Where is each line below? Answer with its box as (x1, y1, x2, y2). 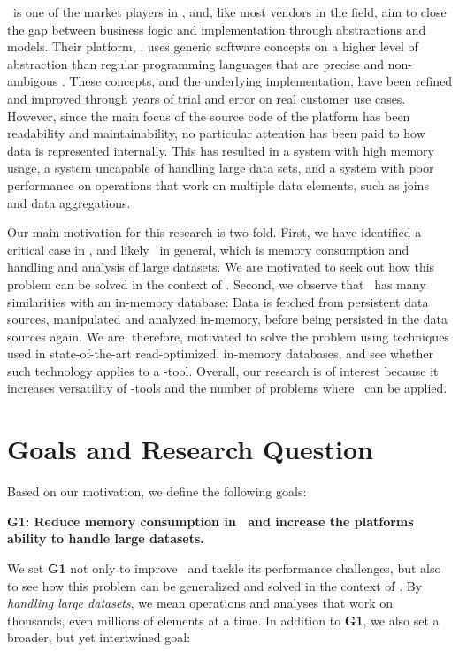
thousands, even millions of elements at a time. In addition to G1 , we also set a (7, 610, 440, 629)
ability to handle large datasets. (7, 529, 204, 548)
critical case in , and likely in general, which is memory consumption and (7, 240, 409, 258)
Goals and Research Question (7, 431, 373, 467)
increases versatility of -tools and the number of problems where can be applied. (7, 379, 448, 397)
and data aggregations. (7, 193, 131, 211)
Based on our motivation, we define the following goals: (7, 482, 307, 501)
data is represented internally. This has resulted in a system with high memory (7, 141, 434, 159)
